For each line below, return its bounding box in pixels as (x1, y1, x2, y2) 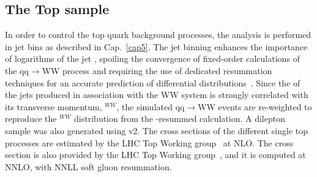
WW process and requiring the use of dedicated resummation (42, 64, 272, 77)
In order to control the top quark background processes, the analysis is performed (5, 28, 311, 41)
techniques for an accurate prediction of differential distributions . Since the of (5, 76, 300, 89)
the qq (5, 64, 29, 77)
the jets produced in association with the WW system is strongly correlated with (5, 88, 308, 101)
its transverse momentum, (5, 100, 102, 113)
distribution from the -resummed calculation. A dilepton (74, 112, 285, 125)
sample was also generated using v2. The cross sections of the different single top (5, 124, 308, 137)
